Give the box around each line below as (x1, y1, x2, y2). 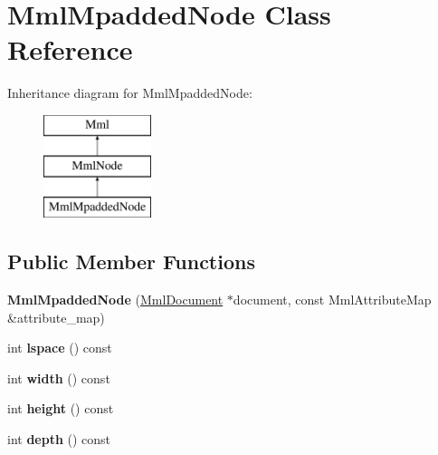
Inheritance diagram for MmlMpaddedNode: (7, 83, 252, 102)
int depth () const (7, 430, 111, 449)
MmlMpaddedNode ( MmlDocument (7, 290, 224, 309)
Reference (7, 31, 133, 68)
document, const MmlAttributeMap (233, 290, 432, 309)
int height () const (7, 399, 114, 418)
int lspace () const (7, 338, 112, 357)
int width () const (7, 368, 110, 387)
